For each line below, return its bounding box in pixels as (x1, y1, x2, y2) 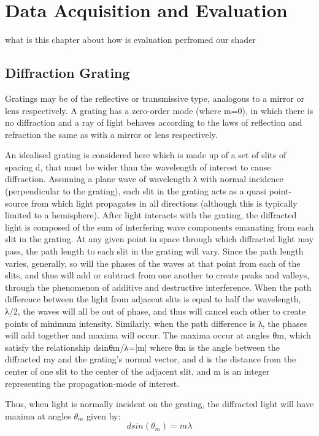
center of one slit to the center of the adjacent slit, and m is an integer (5, 364, 270, 377)
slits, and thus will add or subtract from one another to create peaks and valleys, (5, 269, 310, 281)
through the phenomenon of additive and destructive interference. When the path (5, 280, 312, 293)
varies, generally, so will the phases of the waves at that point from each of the (5, 256, 301, 269)
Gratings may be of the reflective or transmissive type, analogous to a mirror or (5, 91, 305, 104)
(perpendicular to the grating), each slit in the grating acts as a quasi (5, 185, 266, 197)
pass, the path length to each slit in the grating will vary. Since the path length (5, 245, 304, 258)
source (5, 196, 29, 209)
